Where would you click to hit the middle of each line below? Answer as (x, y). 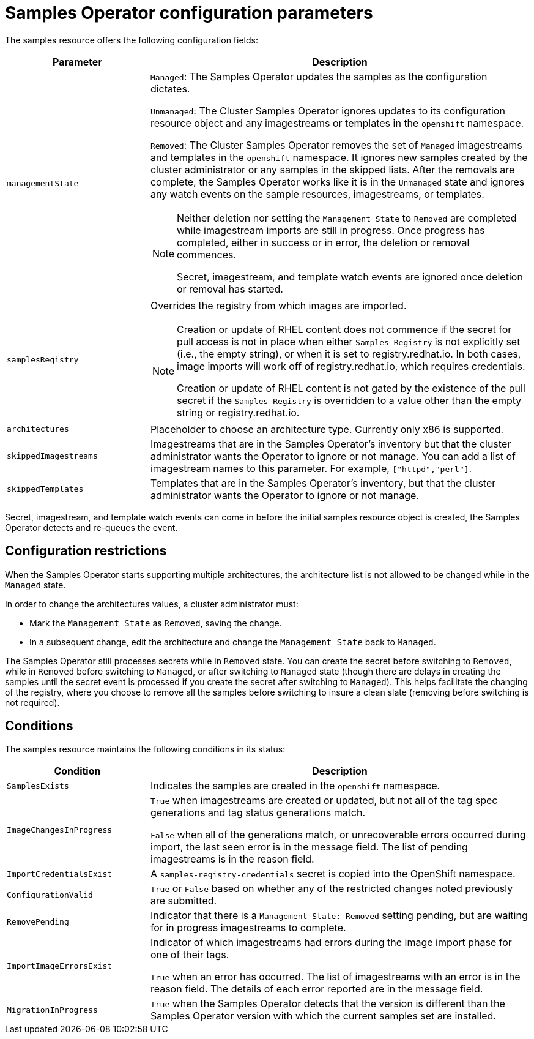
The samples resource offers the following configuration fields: (132, 40)
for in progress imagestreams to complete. (248, 928)
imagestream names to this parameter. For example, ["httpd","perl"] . (311, 468)
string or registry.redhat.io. (238, 412)
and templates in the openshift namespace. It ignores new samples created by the (339, 157)
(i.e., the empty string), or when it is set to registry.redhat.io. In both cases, (349, 354)
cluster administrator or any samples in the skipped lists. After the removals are (332, 169)
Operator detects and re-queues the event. (91, 527)
